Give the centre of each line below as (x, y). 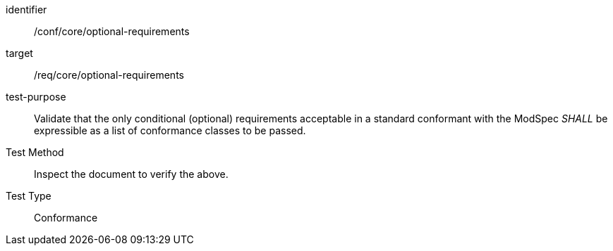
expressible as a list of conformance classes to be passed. (170, 130)
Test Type (29, 196)
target (19, 53)
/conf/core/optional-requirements (112, 31)
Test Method (35, 152)
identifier (26, 9)
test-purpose (36, 97)
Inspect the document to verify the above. (131, 174)
